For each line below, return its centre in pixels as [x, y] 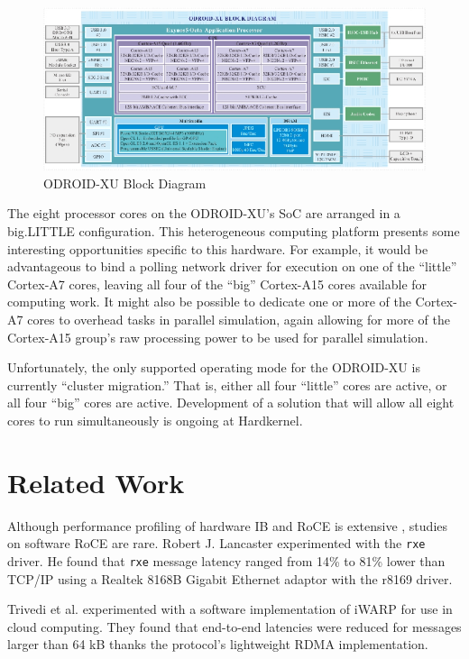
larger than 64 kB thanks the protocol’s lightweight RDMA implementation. [218, 644]
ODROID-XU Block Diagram [125, 183]
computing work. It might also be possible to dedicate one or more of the [209, 302]
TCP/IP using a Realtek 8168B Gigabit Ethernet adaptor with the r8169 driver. [230, 578]
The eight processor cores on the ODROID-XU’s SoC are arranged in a [204, 213]
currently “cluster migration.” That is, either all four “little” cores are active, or [227, 384]
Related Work [96, 482]
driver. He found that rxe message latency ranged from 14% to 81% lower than [226, 560]
